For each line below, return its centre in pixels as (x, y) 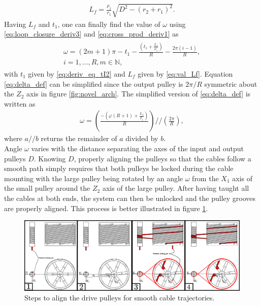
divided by (142, 138)
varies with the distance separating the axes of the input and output (137, 148)
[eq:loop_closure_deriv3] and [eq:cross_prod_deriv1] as (91, 34)
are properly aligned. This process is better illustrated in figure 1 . (106, 208)
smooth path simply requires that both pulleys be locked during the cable (119, 168)
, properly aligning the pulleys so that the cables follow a (162, 158)
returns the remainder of (79, 138)
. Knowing (50, 158)
